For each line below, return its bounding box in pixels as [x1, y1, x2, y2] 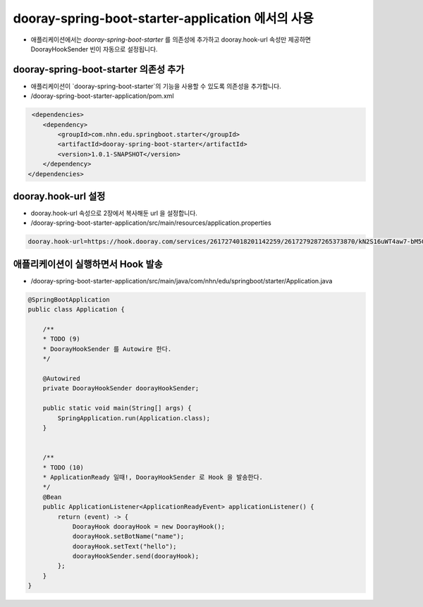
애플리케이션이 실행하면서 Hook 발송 [13, 258, 164, 270]
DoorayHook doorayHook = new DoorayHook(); [72, 522, 226, 530]
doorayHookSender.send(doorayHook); [72, 552, 200, 560]
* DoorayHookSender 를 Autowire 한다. [42, 345, 172, 352]
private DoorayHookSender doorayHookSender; [42, 384, 200, 393]
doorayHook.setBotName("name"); [72, 532, 185, 541]
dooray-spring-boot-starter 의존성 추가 [13, 63, 185, 75]
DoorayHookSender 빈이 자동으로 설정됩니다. [30, 44, 158, 53]
